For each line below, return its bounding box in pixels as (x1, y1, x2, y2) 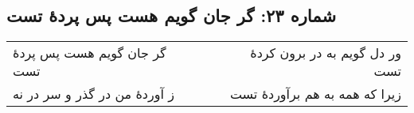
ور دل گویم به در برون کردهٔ (250, 43, 401, 62)
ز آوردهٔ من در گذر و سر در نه (13, 85, 174, 104)
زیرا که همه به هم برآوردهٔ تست (229, 85, 401, 104)
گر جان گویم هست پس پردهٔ (13, 43, 166, 62)
